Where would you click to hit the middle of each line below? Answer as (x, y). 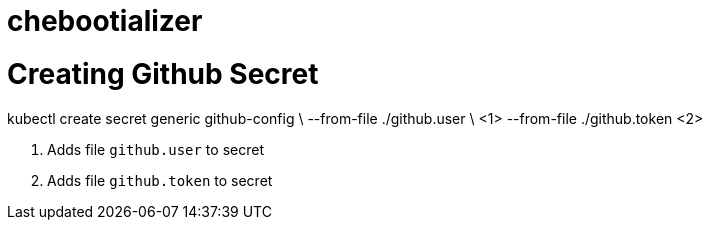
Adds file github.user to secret (155, 149)
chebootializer (105, 21)
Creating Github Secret (163, 73)
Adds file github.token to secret (160, 180)
